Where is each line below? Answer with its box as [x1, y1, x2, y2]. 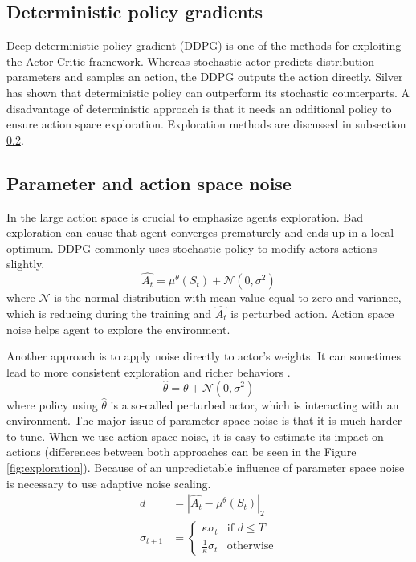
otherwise [226, 540, 274, 552]
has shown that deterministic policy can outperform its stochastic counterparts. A [6, 83, 410, 100]
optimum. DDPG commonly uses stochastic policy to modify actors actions [6, 239, 377, 256]
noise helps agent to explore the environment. [6, 320, 230, 337]
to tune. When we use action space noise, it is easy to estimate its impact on [6, 427, 384, 444]
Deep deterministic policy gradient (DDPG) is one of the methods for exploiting [6, 37, 402, 54]
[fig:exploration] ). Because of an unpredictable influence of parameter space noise [6, 458, 405, 475]
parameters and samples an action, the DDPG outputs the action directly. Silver [6, 68, 403, 85]
